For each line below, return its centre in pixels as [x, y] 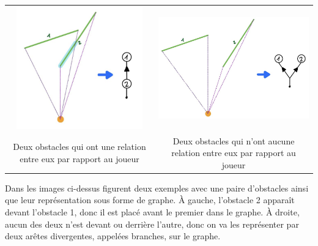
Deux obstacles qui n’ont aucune [234, 140]
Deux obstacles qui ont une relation [79, 147]
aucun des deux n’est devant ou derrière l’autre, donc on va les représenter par [152, 224]
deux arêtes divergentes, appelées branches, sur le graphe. [113, 236]
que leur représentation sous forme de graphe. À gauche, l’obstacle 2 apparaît [150, 200]
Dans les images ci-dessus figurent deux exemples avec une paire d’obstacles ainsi [157, 188]
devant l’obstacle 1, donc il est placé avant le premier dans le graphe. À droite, [152, 212]
